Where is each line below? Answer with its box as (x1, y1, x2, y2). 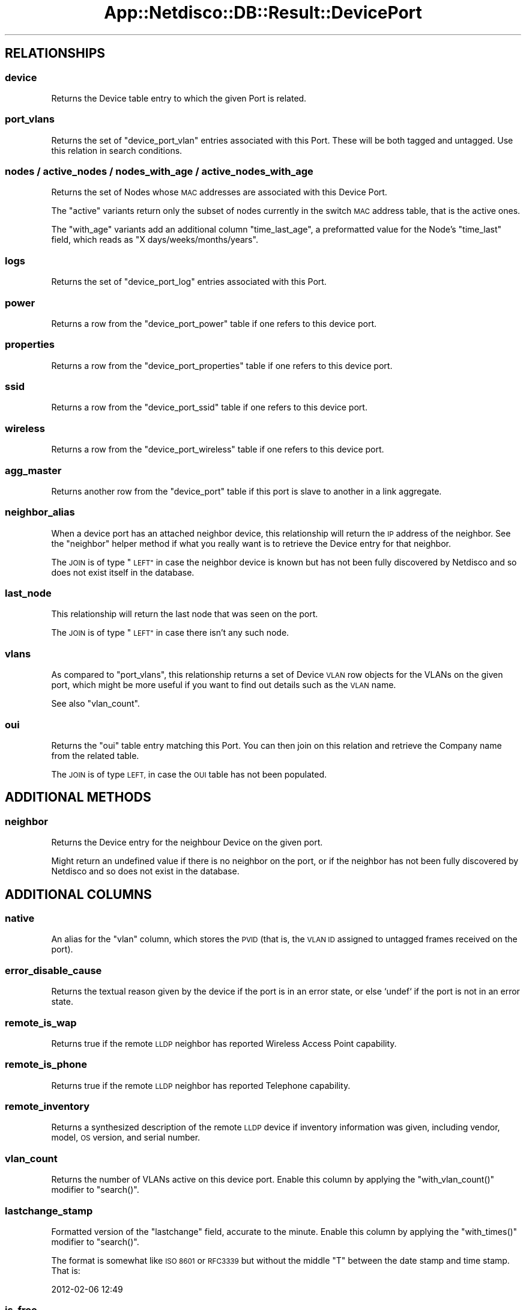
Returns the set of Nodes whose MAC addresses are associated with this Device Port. (51, 187, 387, 198)
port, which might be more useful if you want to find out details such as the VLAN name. (51, 680, 396, 690)
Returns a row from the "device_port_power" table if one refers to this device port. (51, 318, 377, 329)
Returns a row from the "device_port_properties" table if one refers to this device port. (51, 360, 393, 371)
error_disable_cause (5, 964, 102, 976)
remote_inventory (5, 1100, 90, 1113)
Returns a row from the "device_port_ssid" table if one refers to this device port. (51, 402, 367, 413)
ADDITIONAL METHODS (5, 790, 151, 805)
